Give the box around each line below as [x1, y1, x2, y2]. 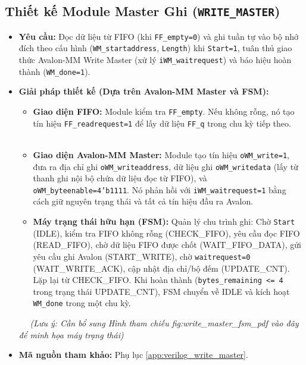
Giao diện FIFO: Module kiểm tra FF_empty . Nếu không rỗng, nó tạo [33, 105, 295, 117]
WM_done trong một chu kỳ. [33, 297, 131, 309]
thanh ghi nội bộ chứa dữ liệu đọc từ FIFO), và [33, 172, 207, 184]
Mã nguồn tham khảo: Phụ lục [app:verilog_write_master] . [18, 348, 248, 361]
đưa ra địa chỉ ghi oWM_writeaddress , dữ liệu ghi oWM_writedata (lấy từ [33, 160, 298, 172]
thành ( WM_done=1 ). [18, 65, 90, 77]
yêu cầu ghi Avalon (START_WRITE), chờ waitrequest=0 [33, 250, 251, 262]
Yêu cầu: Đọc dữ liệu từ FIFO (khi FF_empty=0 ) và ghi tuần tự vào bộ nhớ [18, 30, 299, 42]
